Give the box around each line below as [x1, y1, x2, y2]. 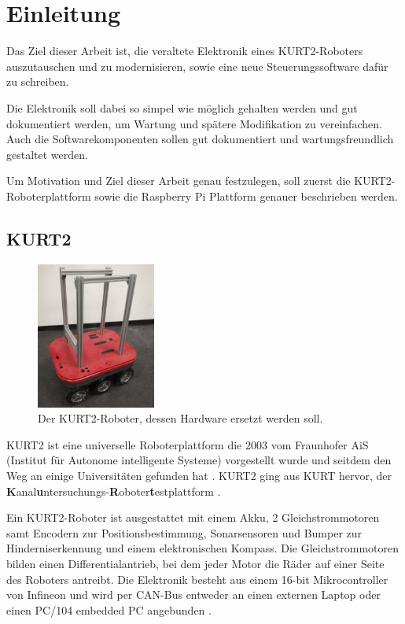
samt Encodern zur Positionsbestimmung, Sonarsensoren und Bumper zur [6, 524, 363, 541]
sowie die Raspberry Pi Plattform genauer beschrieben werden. [94, 187, 398, 204]
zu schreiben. [6, 73, 69, 90]
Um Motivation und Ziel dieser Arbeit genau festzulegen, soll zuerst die [6, 172, 351, 189]
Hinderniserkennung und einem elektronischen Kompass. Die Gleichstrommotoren [6, 540, 399, 556]
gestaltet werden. [6, 146, 88, 162]
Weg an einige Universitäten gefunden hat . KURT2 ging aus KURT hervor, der [6, 467, 392, 484]
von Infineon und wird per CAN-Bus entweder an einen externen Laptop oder [6, 586, 381, 603]
